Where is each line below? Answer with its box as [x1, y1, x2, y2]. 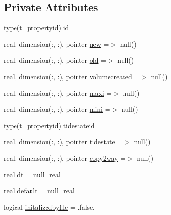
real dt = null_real [4, 169, 61, 179]
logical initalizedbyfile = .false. [4, 201, 95, 212]
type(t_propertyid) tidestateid [4, 120, 95, 130]
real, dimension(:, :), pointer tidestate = [4, 136, 123, 147]
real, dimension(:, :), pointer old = [4, 55, 106, 65]
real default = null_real [4, 185, 75, 196]
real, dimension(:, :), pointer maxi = [4, 87, 112, 98]
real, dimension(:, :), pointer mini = [4, 104, 110, 114]
